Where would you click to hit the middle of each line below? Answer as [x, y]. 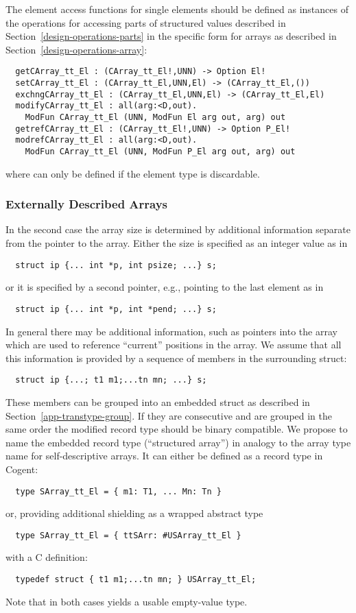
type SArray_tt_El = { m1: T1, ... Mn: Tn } [118, 491]
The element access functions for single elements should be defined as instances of [177, 9]
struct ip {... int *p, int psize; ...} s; [116, 265]
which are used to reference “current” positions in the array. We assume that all [174, 345]
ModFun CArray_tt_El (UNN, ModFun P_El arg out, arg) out [160, 151]
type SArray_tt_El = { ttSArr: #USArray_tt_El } [128, 535]
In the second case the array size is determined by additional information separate [178, 229]
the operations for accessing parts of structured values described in [146, 22]
